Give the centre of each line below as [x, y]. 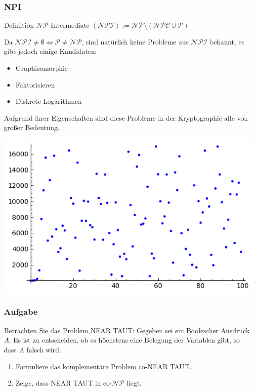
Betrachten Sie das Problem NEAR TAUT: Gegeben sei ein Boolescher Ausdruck [127, 330]
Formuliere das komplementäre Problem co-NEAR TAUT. [104, 366]
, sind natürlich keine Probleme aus [135, 41]
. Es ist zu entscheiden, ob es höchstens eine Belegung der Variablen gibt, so [124, 340]
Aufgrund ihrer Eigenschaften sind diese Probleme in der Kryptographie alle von [126, 117]
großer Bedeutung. [32, 127]
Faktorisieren [35, 84]
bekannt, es [227, 41]
